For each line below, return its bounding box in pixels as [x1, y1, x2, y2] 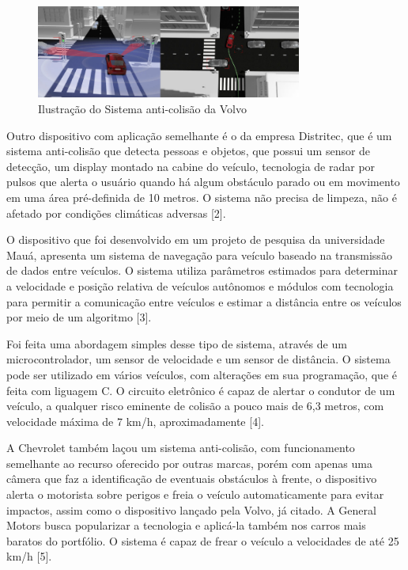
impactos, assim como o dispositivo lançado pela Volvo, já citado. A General [6, 501, 376, 518]
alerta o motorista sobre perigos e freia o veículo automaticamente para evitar [6, 486, 384, 503]
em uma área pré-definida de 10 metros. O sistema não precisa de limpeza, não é [6, 188, 397, 205]
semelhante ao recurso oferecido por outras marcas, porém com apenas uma [6, 454, 372, 471]
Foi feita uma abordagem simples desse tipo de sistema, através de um [6, 335, 347, 351]
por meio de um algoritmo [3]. [6, 309, 152, 325]
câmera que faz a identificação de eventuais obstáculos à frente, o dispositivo [6, 470, 377, 487]
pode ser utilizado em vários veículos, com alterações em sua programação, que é [6, 366, 398, 382]
